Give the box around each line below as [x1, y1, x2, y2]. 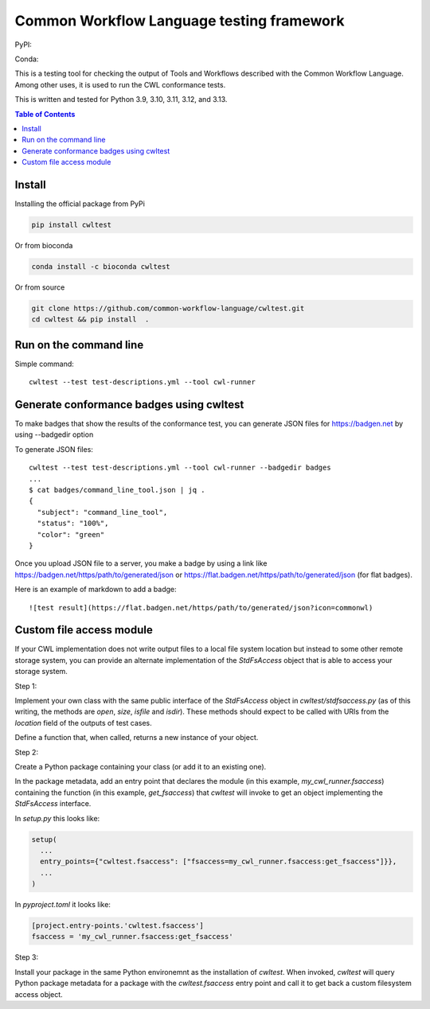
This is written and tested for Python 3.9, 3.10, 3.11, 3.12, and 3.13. [14, 95, 228, 104]
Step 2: [14, 747, 39, 757]
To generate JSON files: [14, 444, 93, 454]
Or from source [14, 282, 65, 292]
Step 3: [14, 953, 39, 962]
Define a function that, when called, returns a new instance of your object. [14, 733, 259, 742]
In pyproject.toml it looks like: [14, 900, 111, 910]
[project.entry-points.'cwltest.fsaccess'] [31, 921, 205, 930]
